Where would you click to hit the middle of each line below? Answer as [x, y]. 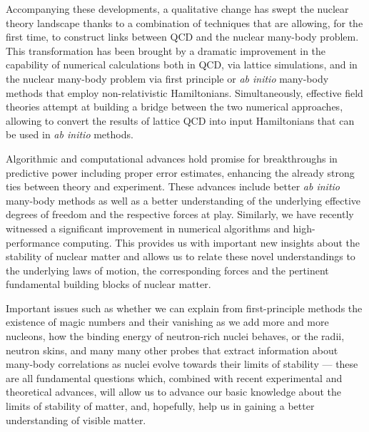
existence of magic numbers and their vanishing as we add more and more [167, 322]
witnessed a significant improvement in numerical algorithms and [148, 228]
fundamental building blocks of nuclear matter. [108, 284]
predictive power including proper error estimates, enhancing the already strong [180, 172]
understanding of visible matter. [76, 420]
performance [33, 242]
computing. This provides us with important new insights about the [212, 242]
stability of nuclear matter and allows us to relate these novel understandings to [181, 256]
